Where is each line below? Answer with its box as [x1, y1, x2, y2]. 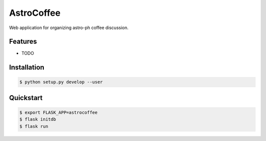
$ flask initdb [19, 116, 56, 122]
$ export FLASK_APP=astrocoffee [19, 110, 98, 115]
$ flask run [19, 123, 49, 129]
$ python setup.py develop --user [19, 79, 103, 85]
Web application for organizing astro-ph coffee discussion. [9, 25, 129, 31]
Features [9, 37, 37, 46]
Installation [9, 63, 44, 71]
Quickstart [9, 94, 43, 102]
